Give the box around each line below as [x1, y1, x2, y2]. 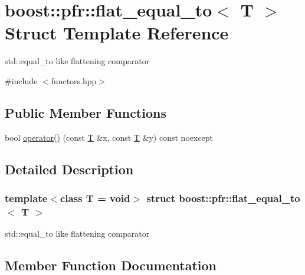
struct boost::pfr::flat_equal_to [146, 191, 300, 205]
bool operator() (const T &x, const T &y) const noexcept [5, 131, 214, 143]
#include [5, 74, 38, 87]
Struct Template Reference [5, 21, 229, 45]
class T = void [60, 191, 130, 205]
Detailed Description [5, 160, 134, 178]
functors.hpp [51, 74, 97, 87]
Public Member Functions [5, 103, 166, 121]
